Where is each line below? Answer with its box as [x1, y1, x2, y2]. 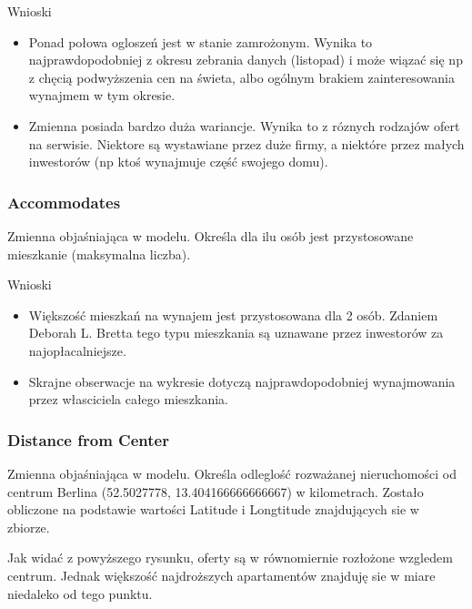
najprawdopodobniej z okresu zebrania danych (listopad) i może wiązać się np [28, 50, 463, 69]
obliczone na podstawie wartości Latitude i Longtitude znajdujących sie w [7, 500, 419, 519]
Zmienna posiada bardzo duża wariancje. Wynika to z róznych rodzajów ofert [28, 116, 460, 135]
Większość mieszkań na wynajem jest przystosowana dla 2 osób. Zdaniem [28, 305, 438, 324]
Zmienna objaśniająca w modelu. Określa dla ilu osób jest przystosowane [7, 226, 414, 245]
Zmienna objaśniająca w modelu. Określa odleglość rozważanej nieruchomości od [7, 463, 457, 482]
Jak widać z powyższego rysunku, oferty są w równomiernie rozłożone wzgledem [7, 548, 453, 567]
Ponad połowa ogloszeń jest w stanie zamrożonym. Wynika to [28, 32, 373, 51]
